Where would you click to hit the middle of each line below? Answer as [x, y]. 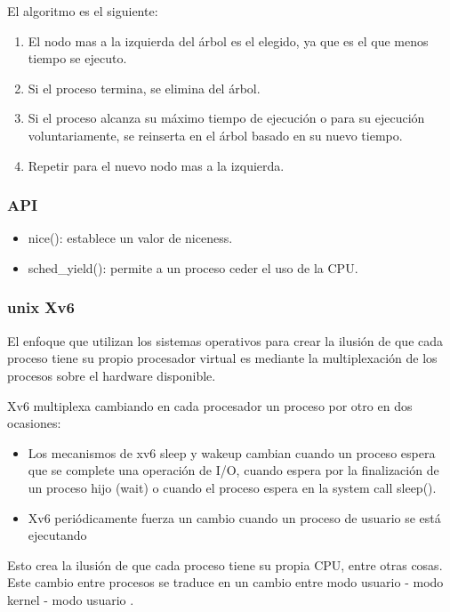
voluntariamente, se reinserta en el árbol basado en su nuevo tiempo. [215, 135]
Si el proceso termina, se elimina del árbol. [144, 88]
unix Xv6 [41, 307]
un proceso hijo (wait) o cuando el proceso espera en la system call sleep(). [232, 487]
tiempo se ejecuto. [77, 58]
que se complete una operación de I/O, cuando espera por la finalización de [233, 470]
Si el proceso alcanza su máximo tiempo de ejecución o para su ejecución [226, 118]
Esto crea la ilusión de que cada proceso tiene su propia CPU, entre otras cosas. [225, 564]
